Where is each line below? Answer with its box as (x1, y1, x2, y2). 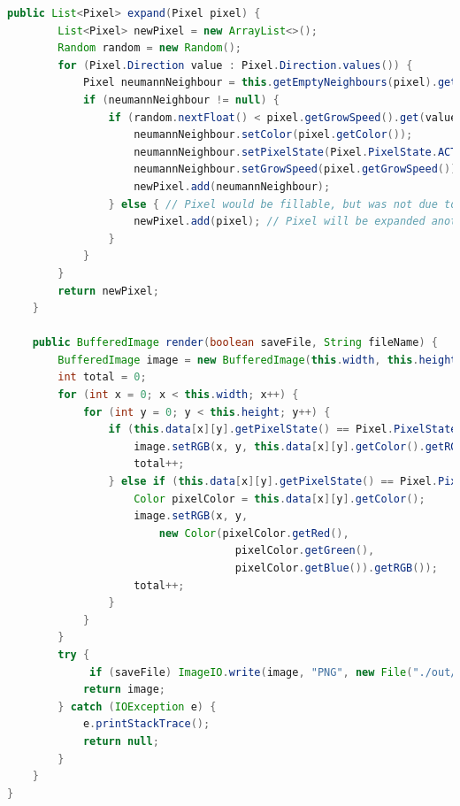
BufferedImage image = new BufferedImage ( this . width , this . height (57, 353, 457, 366)
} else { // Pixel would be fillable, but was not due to (108, 197, 457, 211)
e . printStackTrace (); (82, 718, 211, 731)
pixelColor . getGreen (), (234, 544, 375, 557)
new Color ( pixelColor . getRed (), (158, 526, 349, 540)
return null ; (82, 734, 159, 748)
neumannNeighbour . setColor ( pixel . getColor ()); (134, 128, 413, 142)
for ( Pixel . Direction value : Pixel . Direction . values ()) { (57, 58, 413, 72)
